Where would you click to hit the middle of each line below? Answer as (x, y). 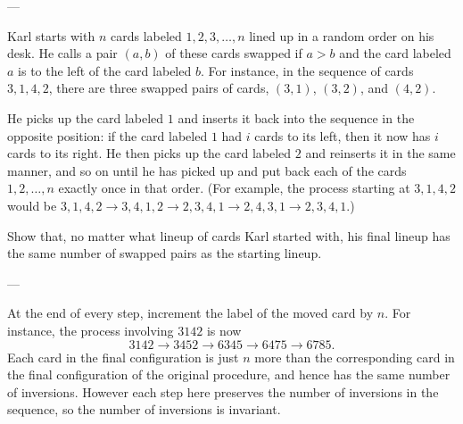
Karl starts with (51, 35)
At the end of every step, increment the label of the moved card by (190, 313)
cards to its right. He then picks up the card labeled (149, 153)
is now (224, 330)
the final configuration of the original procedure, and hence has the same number (229, 374)
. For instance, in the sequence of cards (307, 70)
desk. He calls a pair (62, 53)
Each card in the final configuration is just (123, 357)
